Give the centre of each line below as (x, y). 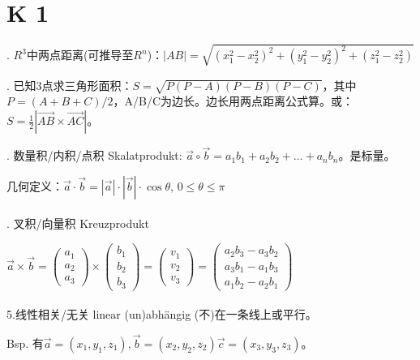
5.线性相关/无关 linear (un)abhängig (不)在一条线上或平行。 (162, 314)
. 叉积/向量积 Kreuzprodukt (78, 223)
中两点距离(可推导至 (80, 55)
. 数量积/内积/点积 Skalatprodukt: (94, 155)
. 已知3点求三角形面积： (70, 85)
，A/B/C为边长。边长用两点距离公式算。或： (234, 101)
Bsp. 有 (25, 343)
